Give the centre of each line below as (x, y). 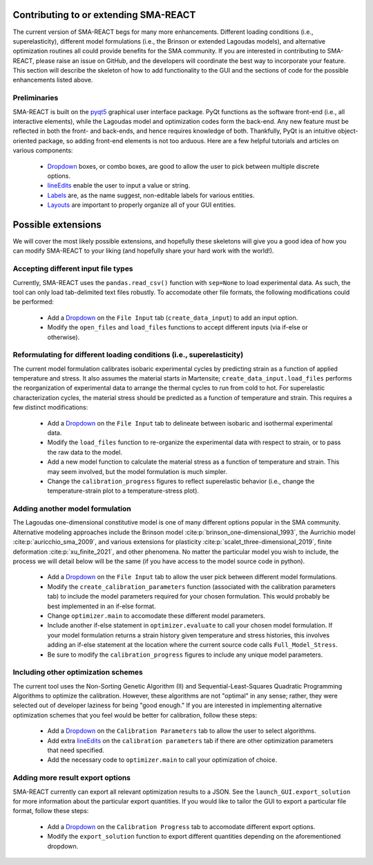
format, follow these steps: (51, 811)
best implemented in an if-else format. (102, 606)
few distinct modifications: (50, 408)
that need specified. (76, 750)
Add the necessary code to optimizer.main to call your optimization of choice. (162, 760)
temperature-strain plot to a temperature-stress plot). (123, 491)
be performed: (34, 302)
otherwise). (64, 337)
